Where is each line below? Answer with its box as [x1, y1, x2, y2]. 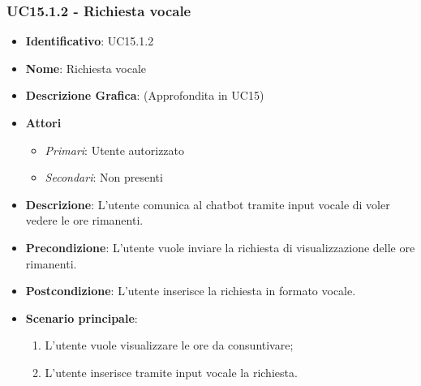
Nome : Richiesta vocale [25, 59, 147, 76]
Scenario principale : [25, 309, 138, 326]
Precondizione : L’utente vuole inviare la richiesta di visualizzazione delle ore [25, 238, 415, 255]
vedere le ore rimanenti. [25, 212, 144, 229]
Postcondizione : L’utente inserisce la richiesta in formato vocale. [25, 282, 356, 299]
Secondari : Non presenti [45, 169, 163, 186]
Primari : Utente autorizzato [45, 141, 185, 158]
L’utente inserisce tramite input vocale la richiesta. [45, 363, 298, 380]
